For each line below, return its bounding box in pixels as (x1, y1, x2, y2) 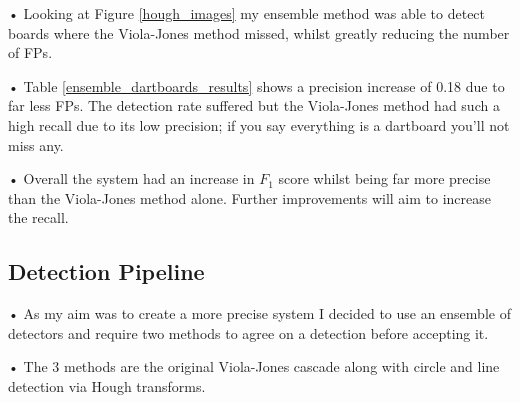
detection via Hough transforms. (8, 375, 206, 396)
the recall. (8, 207, 69, 228)
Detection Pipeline (8, 256, 205, 287)
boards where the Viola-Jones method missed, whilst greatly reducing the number (8, 22, 510, 43)
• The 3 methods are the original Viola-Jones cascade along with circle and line (8, 356, 500, 377)
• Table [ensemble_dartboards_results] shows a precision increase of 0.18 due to (8, 75, 505, 96)
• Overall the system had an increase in (8, 168, 255, 189)
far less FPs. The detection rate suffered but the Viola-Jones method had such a (8, 95, 500, 116)
